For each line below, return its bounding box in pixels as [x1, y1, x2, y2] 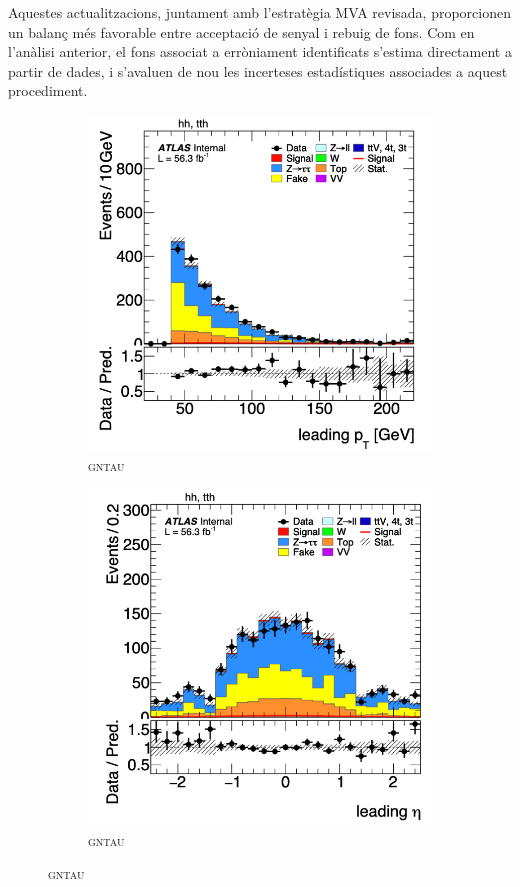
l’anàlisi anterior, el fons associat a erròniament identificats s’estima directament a [8, 41, 512, 62]
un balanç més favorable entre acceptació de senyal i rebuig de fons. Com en [8, 21, 475, 42]
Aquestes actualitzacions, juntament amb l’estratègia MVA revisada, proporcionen [8, 2, 511, 22]
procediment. [8, 80, 88, 101]
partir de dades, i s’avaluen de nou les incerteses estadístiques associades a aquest [8, 60, 508, 81]
